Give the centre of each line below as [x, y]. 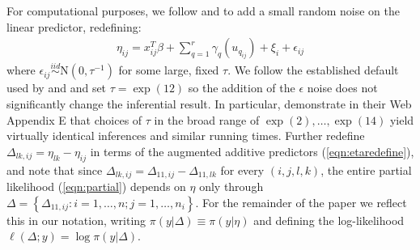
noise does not [342, 88]
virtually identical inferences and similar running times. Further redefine [186, 136]
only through [231, 186]
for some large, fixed [169, 70]
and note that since [55, 169]
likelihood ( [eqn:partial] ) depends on [96, 186]
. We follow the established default [313, 70]
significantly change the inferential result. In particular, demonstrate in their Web [209, 104]
